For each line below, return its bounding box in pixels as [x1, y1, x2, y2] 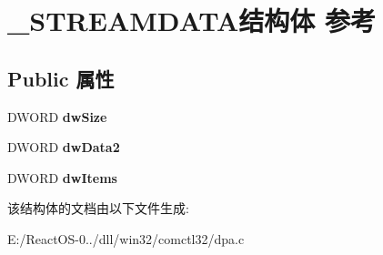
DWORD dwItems [7, 168, 117, 187]
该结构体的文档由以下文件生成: [7, 199, 189, 218]
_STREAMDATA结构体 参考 [7, 2, 377, 39]
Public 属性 [7, 64, 115, 92]
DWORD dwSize [7, 107, 107, 126]
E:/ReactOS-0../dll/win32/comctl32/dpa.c [7, 229, 245, 248]
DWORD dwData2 [7, 138, 120, 157]
